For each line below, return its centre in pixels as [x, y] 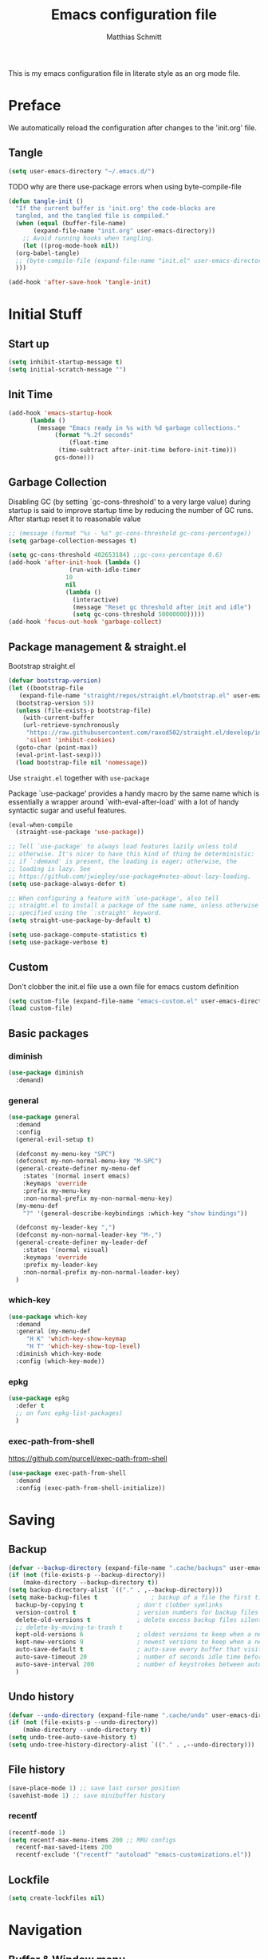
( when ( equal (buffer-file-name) [71, 224]
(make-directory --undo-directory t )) [87, 1730]
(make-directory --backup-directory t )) [91, 1583]
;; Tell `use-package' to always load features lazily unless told [123, 847]
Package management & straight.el [97, 647]
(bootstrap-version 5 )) [55, 703]
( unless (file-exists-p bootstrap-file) [83, 710]
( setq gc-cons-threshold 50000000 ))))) [138, 614]
